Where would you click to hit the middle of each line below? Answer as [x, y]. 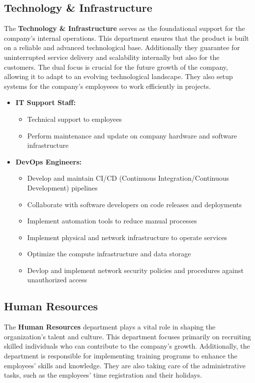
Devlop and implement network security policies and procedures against [135, 270]
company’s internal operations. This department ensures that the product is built [127, 38]
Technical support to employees [74, 119]
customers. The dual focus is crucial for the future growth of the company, [116, 67]
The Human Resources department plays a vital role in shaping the [110, 327]
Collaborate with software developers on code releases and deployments [135, 204]
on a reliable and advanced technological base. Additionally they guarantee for [122, 47]
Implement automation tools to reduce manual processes [112, 221]
